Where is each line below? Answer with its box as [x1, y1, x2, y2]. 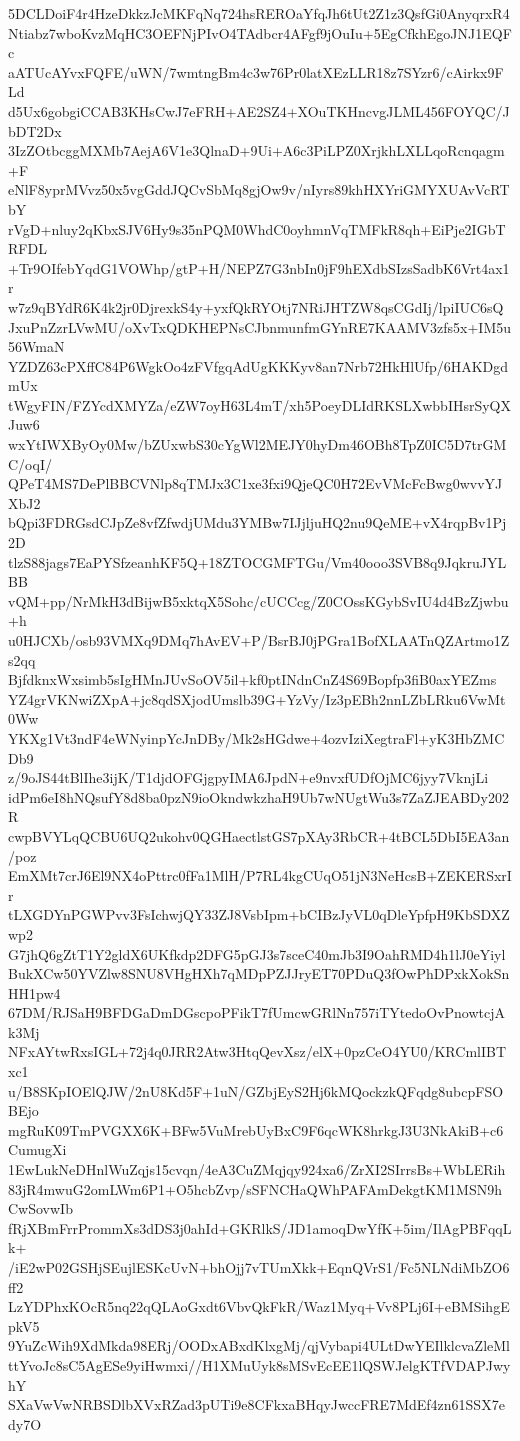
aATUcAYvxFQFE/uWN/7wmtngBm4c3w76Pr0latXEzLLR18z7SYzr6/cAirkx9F [8, 61, 504, 82]
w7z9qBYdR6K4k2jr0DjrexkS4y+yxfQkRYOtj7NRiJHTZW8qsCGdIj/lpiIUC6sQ [8, 296, 504, 317]
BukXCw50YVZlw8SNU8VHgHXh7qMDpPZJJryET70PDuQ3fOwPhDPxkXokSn [8, 963, 510, 984]
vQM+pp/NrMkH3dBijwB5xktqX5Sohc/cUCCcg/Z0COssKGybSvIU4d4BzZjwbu [8, 590, 509, 611]
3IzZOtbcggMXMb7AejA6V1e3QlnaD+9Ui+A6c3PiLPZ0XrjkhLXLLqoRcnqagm [8, 140, 505, 161]
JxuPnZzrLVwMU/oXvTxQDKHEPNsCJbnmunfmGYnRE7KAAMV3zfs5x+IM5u [8, 316, 512, 337]
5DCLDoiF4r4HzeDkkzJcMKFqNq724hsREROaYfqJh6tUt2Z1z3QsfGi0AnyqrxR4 [8, 3, 510, 23]
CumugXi [8, 1139, 67, 1160]
